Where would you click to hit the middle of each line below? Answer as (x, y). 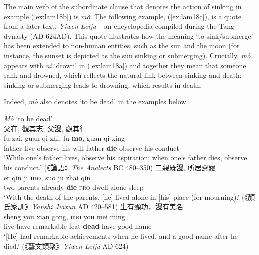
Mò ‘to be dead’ (28, 118)
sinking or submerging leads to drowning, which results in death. (103, 85)
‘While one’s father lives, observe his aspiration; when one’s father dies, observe (126, 158)
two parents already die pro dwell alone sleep (74, 187)
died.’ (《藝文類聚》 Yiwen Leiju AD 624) (66, 246)
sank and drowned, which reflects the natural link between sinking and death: (123, 75)
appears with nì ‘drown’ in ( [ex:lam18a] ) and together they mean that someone (125, 65)
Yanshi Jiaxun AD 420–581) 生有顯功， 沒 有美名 (108, 207)
